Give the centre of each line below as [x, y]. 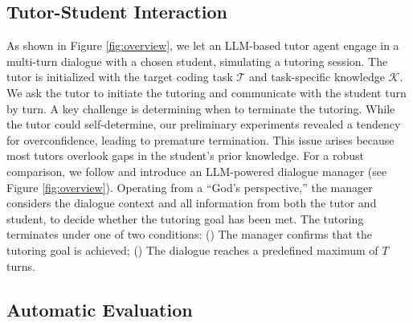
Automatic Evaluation [100, 309]
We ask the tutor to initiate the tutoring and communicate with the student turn [206, 92]
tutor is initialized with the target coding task [120, 77]
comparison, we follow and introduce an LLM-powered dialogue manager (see [197, 171]
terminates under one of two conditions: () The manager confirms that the [189, 234]
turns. [21, 266]
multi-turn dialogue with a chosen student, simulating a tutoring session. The [197, 61]
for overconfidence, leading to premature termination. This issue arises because [200, 139]
